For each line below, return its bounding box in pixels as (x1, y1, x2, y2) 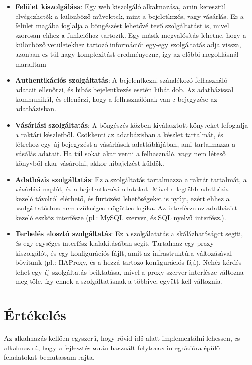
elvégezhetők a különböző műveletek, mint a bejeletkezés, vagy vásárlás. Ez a (15, 11, 244, 21)
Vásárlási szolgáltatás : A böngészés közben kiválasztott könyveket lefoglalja (15, 120, 248, 130)
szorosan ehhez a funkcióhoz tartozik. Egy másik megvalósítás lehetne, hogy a (15, 30, 246, 40)
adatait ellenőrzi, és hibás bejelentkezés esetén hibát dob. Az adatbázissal (15, 84, 234, 94)
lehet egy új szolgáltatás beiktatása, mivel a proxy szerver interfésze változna (15, 266, 244, 277)
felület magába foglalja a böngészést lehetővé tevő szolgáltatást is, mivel (15, 20, 229, 31)
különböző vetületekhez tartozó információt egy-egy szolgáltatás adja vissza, (15, 39, 241, 50)
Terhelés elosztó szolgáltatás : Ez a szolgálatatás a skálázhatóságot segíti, (15, 228, 243, 239)
